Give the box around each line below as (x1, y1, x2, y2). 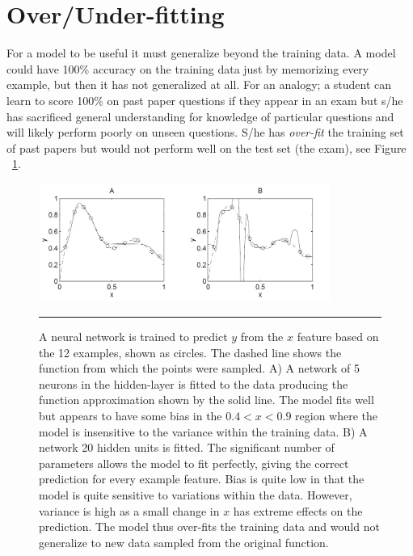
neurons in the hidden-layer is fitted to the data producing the (39, 375, 348, 392)
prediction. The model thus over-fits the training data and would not (39, 518, 380, 535)
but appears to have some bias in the (39, 406, 222, 423)
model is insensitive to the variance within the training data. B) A (39, 423, 368, 440)
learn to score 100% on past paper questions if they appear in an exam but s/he (6, 91, 403, 108)
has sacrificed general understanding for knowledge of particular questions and (6, 107, 394, 124)
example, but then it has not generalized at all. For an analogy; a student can (6, 76, 392, 93)
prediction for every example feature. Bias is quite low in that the (39, 470, 365, 487)
